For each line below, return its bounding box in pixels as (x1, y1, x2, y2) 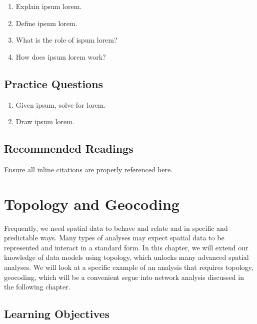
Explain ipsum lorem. (15, 1, 82, 11)
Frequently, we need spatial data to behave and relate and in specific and (4, 222, 228, 233)
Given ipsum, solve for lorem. (15, 99, 106, 110)
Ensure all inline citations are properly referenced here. (4, 164, 173, 174)
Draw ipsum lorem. (15, 116, 74, 127)
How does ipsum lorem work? (15, 51, 106, 62)
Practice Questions (4, 76, 103, 91)
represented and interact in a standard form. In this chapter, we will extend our (4, 242, 248, 252)
